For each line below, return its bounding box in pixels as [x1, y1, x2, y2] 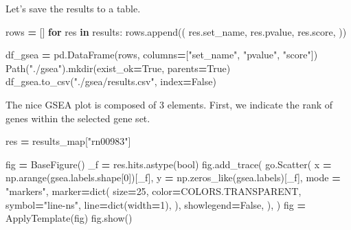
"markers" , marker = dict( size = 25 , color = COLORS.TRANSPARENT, [5, 183, 302, 198]
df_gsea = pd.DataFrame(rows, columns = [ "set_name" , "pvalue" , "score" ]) [5, 47, 318, 62]
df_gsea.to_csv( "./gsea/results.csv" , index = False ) [5, 74, 216, 89]
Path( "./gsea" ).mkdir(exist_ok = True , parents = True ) [5, 60, 231, 75]
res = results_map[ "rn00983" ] [5, 134, 131, 148]
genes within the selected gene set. [5, 111, 150, 125]
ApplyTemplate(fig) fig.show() [5, 211, 133, 225]
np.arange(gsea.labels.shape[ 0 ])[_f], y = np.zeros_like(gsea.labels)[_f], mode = [5, 170, 341, 185]
